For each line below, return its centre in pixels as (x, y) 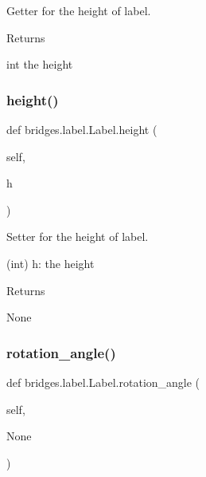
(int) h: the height (51, 263)
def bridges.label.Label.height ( (82, 129)
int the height (40, 64)
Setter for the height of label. (78, 237)
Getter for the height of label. (79, 10)
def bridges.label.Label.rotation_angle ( (103, 382)
